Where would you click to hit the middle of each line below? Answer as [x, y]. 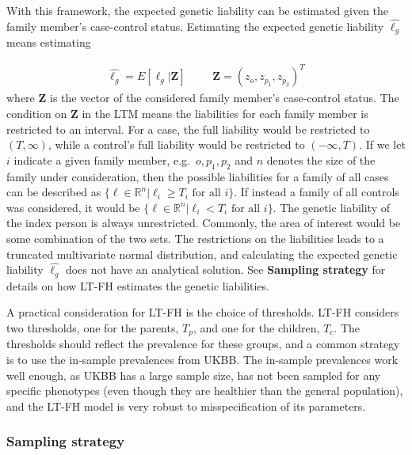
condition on [37, 113]
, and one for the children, [256, 327]
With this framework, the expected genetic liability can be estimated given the [198, 10]
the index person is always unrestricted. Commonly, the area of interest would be [204, 223]
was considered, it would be [73, 207]
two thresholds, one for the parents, [93, 327]
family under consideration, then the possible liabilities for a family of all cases [198, 176]
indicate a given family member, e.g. [102, 159]
